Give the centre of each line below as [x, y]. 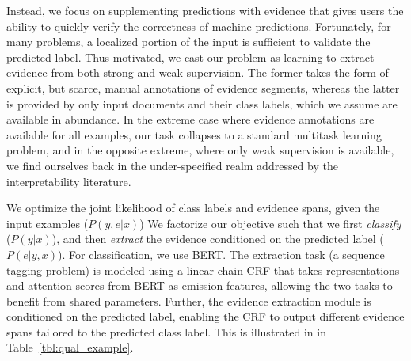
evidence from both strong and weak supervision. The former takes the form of [198, 72]
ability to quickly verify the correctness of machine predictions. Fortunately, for [199, 26]
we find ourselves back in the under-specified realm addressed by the [172, 165]
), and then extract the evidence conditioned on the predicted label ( [218, 239]
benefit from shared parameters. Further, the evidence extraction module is [189, 300]
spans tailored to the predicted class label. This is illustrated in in [166, 331]
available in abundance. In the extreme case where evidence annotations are [190, 119]
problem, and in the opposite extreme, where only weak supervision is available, [200, 150]
